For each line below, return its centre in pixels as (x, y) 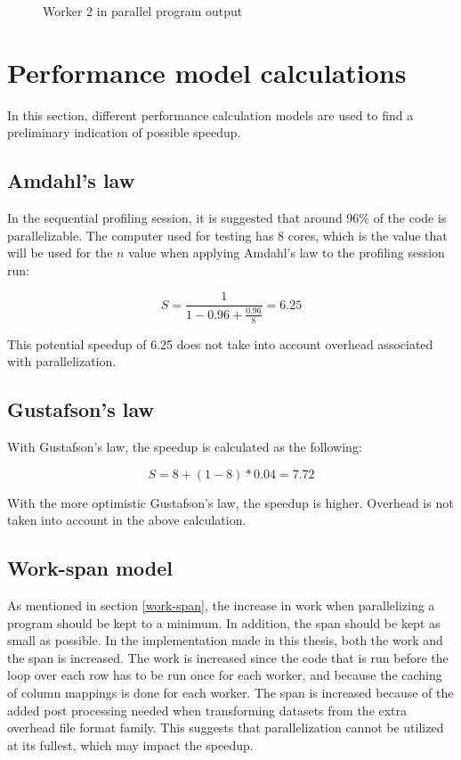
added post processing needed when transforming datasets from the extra (207, 710)
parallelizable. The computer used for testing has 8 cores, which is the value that (227, 235)
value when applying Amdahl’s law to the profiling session (287, 253)
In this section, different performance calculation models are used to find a (210, 114)
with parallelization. (62, 361)
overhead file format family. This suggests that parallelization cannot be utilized (226, 727)
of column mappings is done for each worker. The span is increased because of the (230, 693)
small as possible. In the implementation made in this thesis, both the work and (225, 640)
